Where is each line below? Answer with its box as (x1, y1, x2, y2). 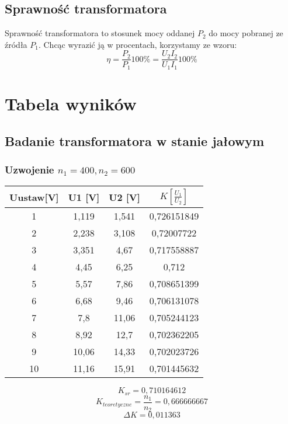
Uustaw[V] (9, 190, 59, 204)
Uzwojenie (5, 162, 54, 176)
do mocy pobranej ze (209, 27, 283, 39)
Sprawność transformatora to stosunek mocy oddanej (5, 27, 195, 39)
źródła (5, 38, 27, 50)
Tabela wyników (5, 92, 137, 116)
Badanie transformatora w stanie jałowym (5, 131, 265, 150)
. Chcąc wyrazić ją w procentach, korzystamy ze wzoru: (38, 38, 237, 50)
